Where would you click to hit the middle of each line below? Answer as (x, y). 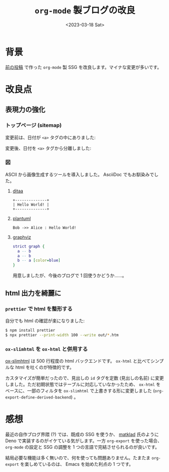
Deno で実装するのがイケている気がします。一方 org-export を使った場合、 (83, 441)
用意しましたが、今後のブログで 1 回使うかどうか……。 (70, 276)
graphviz (22, 237)
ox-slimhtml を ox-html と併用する (47, 349)
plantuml (22, 218)
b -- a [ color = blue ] (39, 261)
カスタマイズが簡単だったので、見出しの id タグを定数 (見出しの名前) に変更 (85, 378)
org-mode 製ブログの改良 (85, 10)
